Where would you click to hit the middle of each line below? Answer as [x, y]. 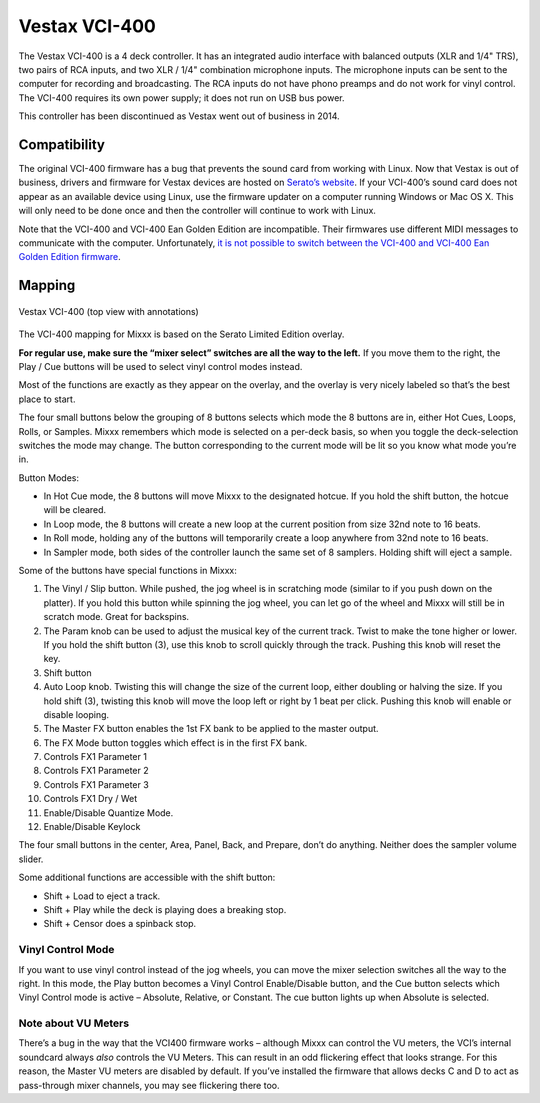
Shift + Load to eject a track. [102, 896]
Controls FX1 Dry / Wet [90, 799]
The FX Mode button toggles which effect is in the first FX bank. [175, 742]
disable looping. [76, 714]
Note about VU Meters [74, 1023]
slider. [31, 859]
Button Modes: [49, 477]
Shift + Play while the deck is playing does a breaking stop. [165, 909]
